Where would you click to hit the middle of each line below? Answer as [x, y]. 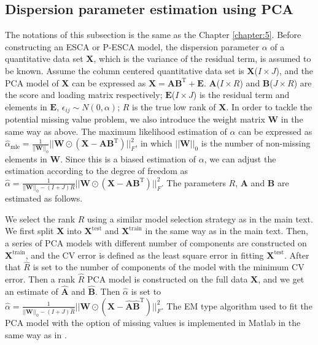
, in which [154, 143]
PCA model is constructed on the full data [168, 279]
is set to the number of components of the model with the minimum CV [169, 267]
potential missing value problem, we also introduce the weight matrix [135, 119]
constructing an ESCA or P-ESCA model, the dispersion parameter [132, 46]
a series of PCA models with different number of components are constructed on [156, 242]
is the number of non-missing [256, 143]
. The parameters [193, 182]
